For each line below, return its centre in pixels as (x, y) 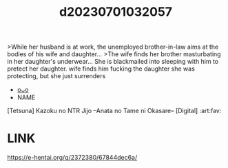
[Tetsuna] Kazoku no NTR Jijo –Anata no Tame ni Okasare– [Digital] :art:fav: (114, 111)
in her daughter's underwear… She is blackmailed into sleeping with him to (113, 62)
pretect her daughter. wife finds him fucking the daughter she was (101, 69)
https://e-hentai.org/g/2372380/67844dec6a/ (72, 158)
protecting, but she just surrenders (56, 76)
